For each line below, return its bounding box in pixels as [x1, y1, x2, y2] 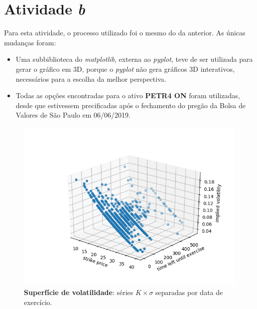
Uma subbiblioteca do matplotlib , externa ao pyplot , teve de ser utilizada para [15, 54, 253, 64]
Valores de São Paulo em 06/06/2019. [15, 110, 130, 120]
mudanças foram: [4, 37, 56, 47]
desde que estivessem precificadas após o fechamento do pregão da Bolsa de [15, 100, 246, 110]
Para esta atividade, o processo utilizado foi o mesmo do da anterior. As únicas [4, 27, 246, 38]
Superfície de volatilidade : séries [24, 287, 133, 298]
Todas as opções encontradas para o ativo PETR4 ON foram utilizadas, [15, 90, 240, 101]
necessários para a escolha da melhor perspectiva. [15, 73, 166, 84]
